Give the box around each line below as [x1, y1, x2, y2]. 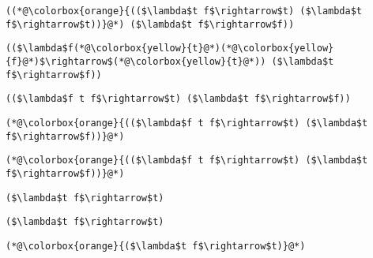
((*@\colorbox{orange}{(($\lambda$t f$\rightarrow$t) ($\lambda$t [6, 6, 363, 17]
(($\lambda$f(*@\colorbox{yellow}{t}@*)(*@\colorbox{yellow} [6, 43, 334, 54]
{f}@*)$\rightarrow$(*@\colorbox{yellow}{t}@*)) [6, 55, 266, 67]
